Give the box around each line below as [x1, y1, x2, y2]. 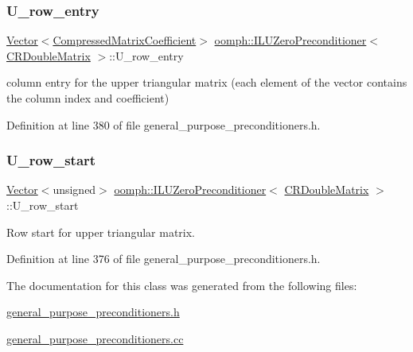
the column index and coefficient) [6, 90, 169, 106]
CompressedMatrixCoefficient [53, 32, 197, 48]
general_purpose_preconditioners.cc [6, 330, 184, 346]
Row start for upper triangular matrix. [6, 223, 195, 240]
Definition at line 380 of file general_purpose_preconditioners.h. [6, 116, 321, 133]
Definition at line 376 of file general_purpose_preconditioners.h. [6, 250, 321, 267]
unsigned [53, 181, 96, 198]
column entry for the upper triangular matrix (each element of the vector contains [6, 74, 407, 91]
